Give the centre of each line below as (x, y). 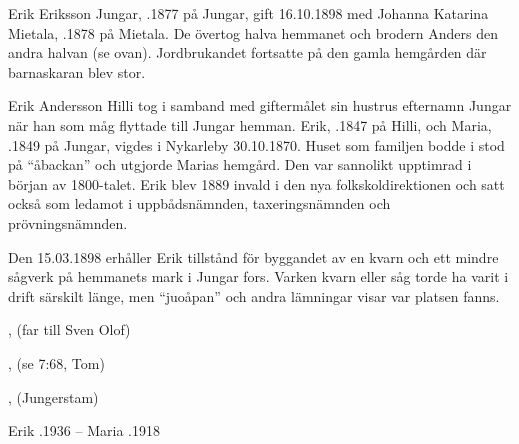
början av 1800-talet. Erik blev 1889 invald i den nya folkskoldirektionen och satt (256, 183)
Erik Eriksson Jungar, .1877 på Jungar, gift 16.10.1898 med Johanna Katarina (248, 13)
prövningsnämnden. (68, 222)
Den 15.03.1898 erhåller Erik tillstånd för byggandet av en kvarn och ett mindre (253, 256)
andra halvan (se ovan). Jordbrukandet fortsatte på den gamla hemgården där (247, 52)
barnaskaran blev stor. (77, 71)
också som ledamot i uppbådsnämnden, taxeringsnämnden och (199, 203)
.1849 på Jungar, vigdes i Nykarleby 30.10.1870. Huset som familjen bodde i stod (256, 144)
